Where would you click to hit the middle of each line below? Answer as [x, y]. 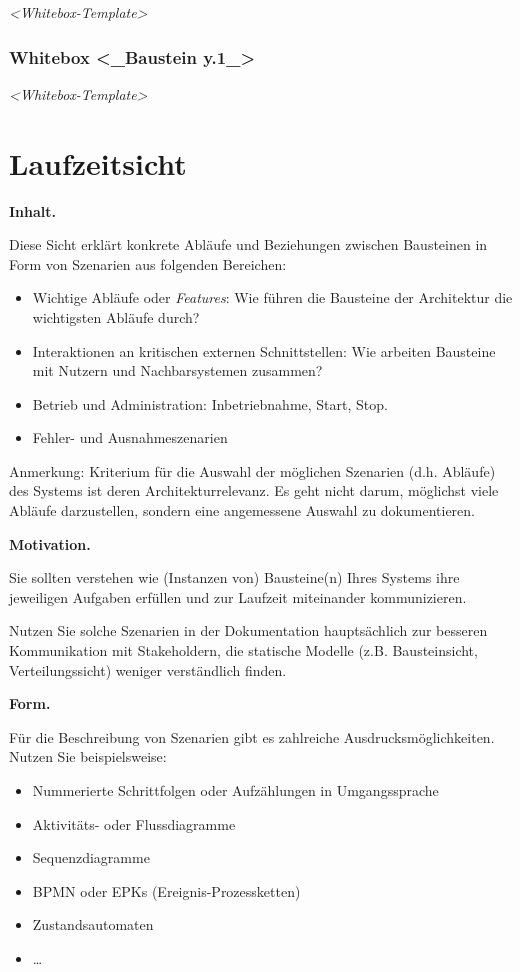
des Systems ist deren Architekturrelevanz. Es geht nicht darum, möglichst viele [254, 490]
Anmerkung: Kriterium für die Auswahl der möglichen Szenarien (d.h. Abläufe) [252, 470]
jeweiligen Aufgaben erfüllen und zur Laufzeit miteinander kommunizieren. [238, 596]
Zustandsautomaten [93, 924]
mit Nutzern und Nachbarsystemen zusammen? [177, 370]
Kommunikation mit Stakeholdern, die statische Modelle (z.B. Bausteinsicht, [243, 650]
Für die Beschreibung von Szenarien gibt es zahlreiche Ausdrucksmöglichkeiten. [252, 736]
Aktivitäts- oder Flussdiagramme [134, 823]
